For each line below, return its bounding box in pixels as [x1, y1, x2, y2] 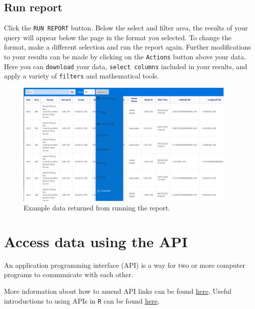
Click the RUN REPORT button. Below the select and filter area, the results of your [4, 23, 248, 33]
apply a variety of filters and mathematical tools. [4, 71, 159, 81]
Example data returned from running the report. [24, 203, 170, 213]
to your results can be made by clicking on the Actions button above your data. [4, 51, 246, 62]
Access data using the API [4, 231, 188, 251]
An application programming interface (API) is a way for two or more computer [4, 259, 245, 270]
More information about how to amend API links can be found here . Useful [4, 286, 231, 296]
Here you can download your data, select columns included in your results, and [4, 61, 248, 71]
